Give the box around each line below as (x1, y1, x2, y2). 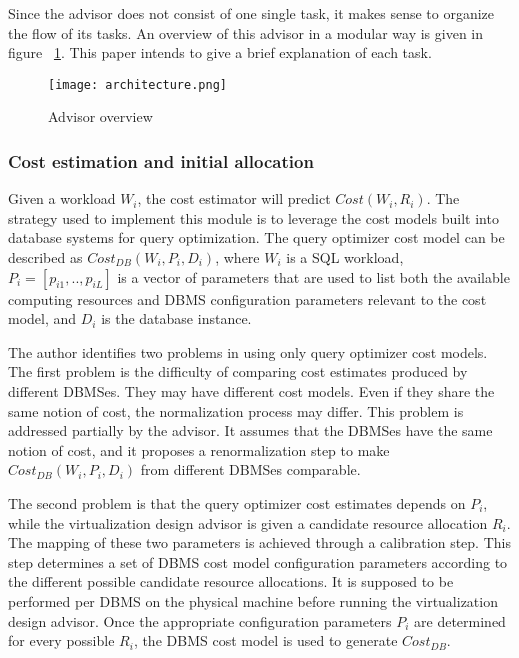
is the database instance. (101, 308, 252, 329)
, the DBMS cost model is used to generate (133, 630, 398, 651)
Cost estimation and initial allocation (8, 148, 314, 173)
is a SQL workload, (286, 247, 404, 268)
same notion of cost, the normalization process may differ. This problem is (8, 400, 464, 421)
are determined (414, 610, 506, 631)
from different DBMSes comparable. (140, 459, 361, 480)
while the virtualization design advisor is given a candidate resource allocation (8, 512, 488, 533)
